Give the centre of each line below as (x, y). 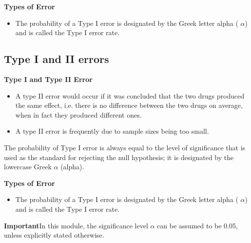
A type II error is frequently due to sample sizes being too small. (112, 131)
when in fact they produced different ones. (78, 114)
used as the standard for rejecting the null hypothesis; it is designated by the (119, 157)
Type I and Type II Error (48, 79)
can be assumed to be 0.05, (197, 225)
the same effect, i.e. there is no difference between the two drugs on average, (129, 105)
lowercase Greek (28, 167)
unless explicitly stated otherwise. (54, 235)
